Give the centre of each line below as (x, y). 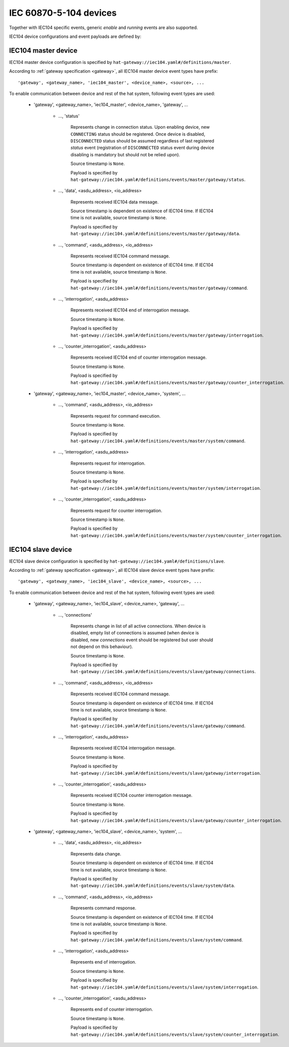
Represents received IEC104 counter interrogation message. (131, 795)
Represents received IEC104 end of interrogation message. (130, 310)
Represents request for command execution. (116, 416)
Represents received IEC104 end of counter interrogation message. (139, 357)
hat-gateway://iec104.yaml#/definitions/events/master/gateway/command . (159, 288)
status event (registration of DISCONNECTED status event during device (142, 148)
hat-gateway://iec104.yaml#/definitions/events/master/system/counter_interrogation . (176, 535)
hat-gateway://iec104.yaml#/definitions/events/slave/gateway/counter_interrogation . (176, 820)
